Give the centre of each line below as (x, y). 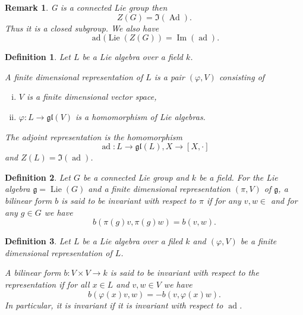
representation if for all (47, 284)
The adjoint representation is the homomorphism (94, 136)
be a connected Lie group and (136, 177)
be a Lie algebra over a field (132, 57)
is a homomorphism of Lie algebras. (141, 116)
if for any (224, 200)
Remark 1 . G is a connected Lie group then (86, 7)
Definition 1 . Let (38, 57)
